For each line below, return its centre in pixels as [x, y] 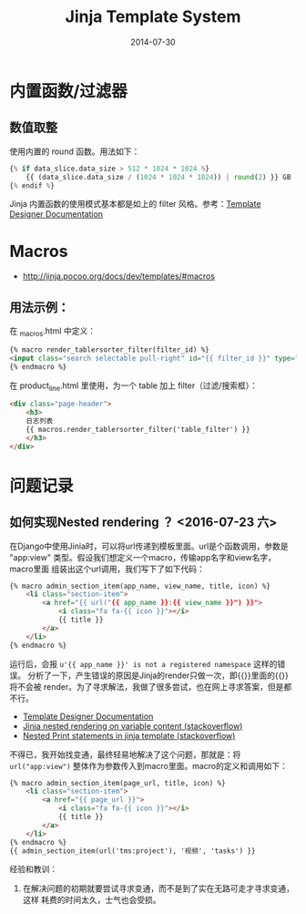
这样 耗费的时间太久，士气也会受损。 [92, 900]
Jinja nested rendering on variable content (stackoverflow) [133, 725]
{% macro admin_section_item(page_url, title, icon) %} [117, 783]
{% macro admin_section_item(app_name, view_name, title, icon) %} [140, 586]
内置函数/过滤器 [68, 91]
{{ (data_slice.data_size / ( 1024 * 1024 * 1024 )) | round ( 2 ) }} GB [158, 177]
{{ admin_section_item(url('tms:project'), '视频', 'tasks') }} [133, 851]
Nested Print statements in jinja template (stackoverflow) [129, 735]
